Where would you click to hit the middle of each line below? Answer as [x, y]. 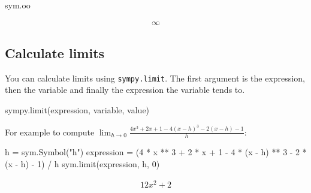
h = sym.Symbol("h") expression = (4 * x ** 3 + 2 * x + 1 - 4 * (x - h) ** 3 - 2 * [156, 152]
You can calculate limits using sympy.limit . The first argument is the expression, [155, 78]
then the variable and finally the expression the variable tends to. [125, 90]
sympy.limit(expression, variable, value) [77, 110]
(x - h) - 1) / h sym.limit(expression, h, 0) [82, 163]
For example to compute [50, 132]
